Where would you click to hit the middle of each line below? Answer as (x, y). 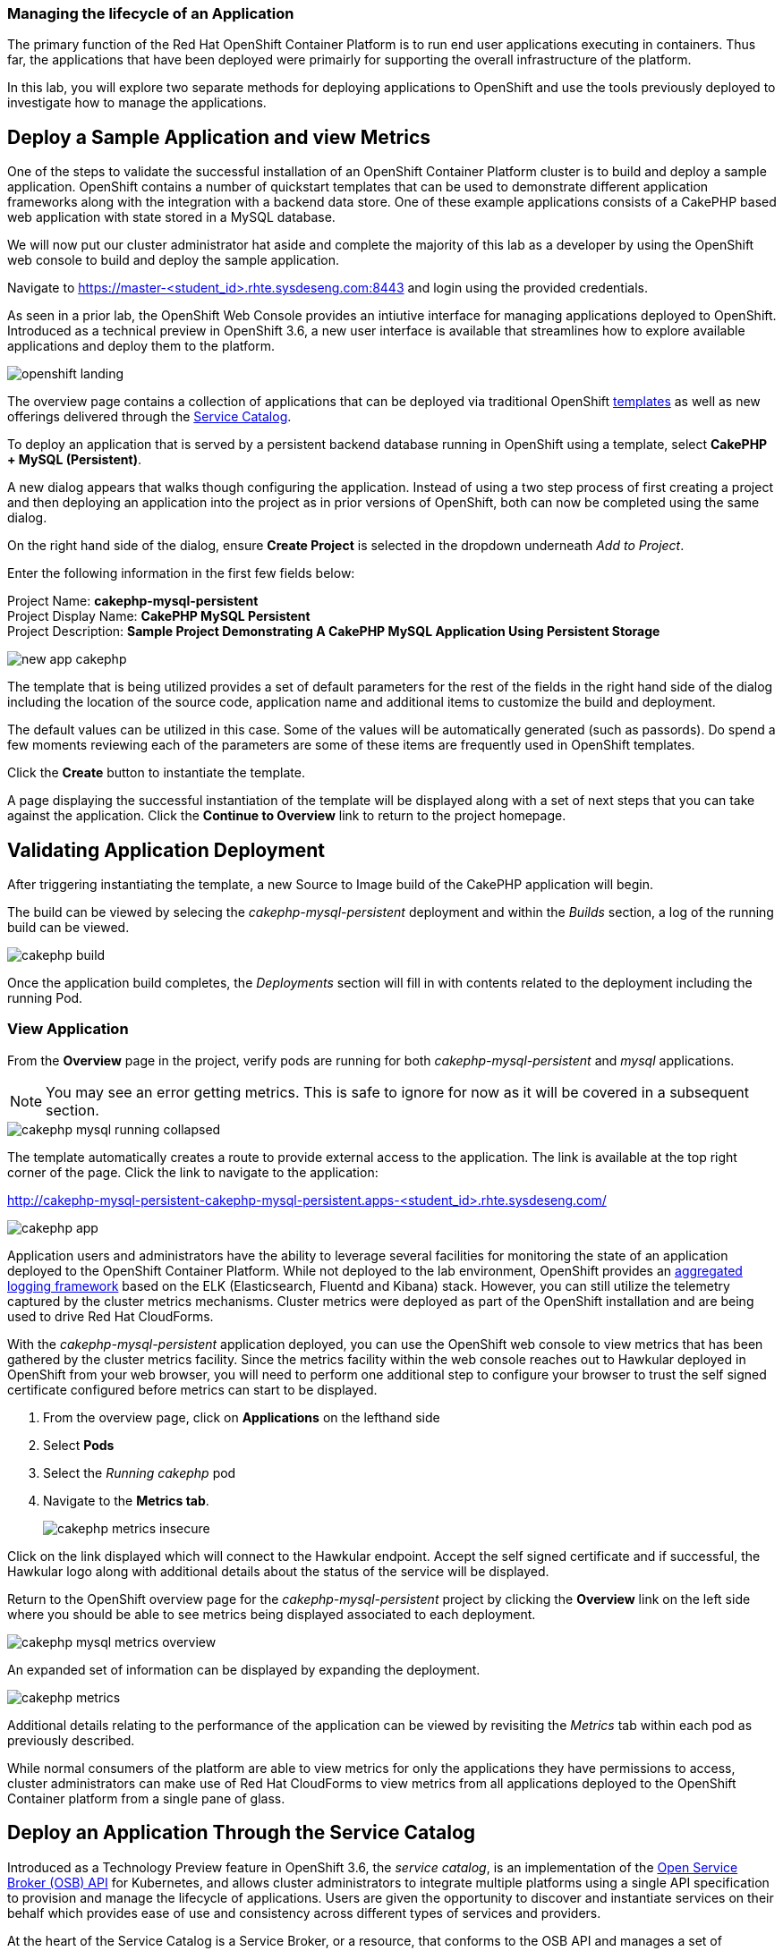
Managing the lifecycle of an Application (151, 13)
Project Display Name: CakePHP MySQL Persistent (159, 616)
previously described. (71, 1740)
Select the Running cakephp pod (140, 1472)
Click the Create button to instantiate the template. (156, 773)
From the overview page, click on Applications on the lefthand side (242, 1417)
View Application (68, 1029)
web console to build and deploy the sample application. (173, 260)
